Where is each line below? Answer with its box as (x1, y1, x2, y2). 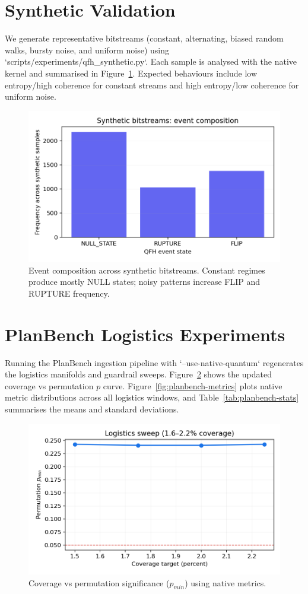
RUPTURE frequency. (28, 287, 110, 299)
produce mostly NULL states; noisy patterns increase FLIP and (28, 275, 261, 288)
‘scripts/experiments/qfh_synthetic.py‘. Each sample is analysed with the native (5, 55, 297, 68)
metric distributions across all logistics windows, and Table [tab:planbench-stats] (5, 391, 299, 404)
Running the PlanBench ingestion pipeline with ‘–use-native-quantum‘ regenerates (5, 356, 304, 369)
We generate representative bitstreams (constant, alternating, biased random (5, 32, 284, 45)
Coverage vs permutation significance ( (28, 576, 170, 589)
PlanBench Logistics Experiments (5, 322, 285, 346)
